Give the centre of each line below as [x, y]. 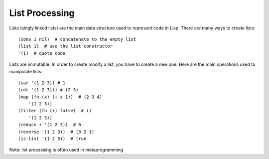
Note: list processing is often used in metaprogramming [66, 150]
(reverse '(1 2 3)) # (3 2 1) [56, 132]
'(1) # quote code [42, 53]
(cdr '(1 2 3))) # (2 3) [48, 90]
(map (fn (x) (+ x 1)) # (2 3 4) [60, 97]
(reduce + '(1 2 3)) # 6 [50, 125]
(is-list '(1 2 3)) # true [52, 139]
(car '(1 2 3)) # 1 [42, 83]
